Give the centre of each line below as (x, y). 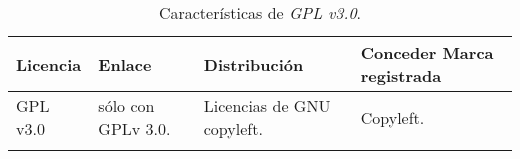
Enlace (125, 64)
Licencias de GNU (267, 105)
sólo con (126, 105)
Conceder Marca (427, 52)
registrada (401, 75)
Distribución (253, 64)
